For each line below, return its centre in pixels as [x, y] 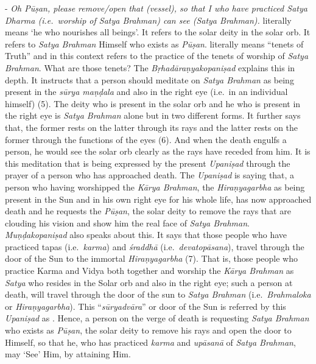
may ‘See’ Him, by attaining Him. [68, 354]
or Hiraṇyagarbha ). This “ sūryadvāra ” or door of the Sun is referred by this [146, 306]
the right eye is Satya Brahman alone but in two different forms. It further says [153, 115]
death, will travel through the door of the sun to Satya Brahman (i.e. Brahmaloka [158, 294]
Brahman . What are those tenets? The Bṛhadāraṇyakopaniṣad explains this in [150, 67]
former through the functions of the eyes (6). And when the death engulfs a [146, 139]
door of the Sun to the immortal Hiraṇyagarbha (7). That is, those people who [151, 258]
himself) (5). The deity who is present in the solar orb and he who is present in [153, 103]
